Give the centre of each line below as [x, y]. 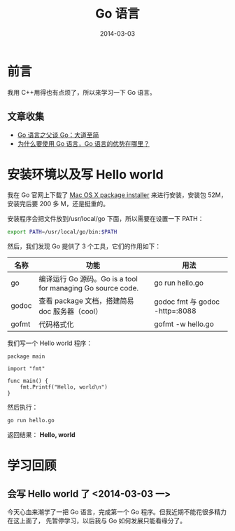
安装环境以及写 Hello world [85, 174]
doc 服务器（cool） [70, 311]
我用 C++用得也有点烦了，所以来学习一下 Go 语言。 [81, 92]
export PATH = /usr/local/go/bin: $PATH [62, 232]
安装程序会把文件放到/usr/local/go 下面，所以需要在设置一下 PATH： [106, 219]
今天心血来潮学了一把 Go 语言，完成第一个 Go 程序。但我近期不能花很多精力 [117, 512]
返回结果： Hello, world [41, 435]
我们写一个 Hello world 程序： [50, 343]
